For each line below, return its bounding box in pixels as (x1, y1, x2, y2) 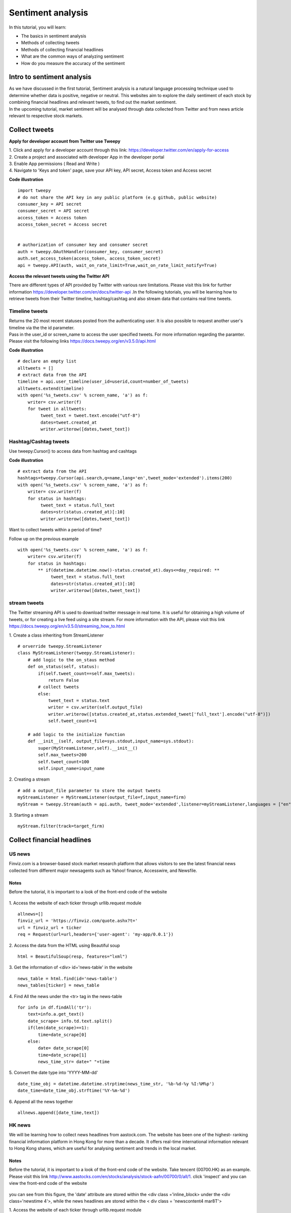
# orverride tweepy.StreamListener (17, 643, 102, 649)
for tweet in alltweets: (27, 406, 87, 411)
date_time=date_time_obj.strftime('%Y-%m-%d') (17, 1088, 130, 1094)
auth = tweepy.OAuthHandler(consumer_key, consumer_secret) (17, 249, 163, 254)
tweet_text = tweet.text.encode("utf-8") (40, 413, 141, 418)
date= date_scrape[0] (38, 1046, 90, 1051)
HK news (9, 1121, 31, 1128)
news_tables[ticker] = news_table (17, 983, 99, 988)
